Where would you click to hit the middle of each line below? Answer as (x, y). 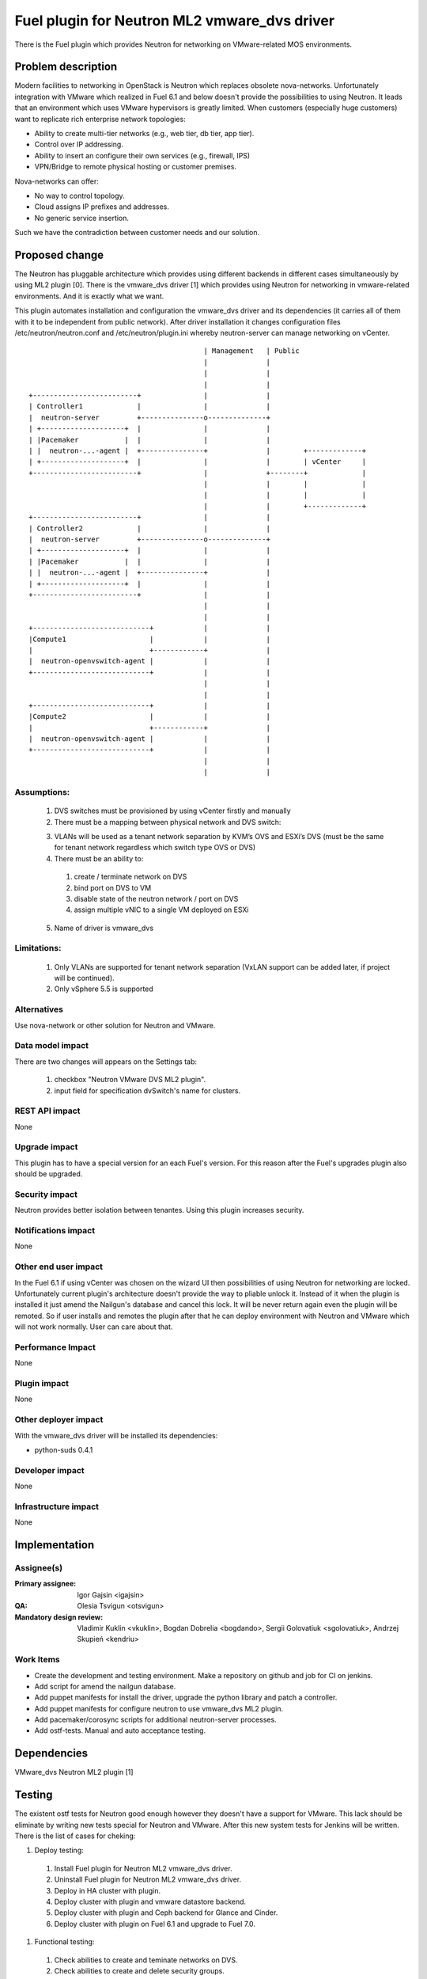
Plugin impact (42, 1384)
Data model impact (52, 1046)
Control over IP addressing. (79, 144)
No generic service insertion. (82, 218)
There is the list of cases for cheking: (75, 1836)
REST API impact (47, 1111)
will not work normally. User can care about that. (94, 1327)
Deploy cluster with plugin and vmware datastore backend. (150, 1901)
